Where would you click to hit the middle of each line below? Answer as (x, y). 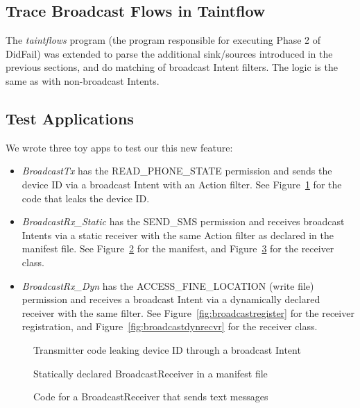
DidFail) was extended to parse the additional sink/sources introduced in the (169, 53)
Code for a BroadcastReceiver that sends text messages (151, 397)
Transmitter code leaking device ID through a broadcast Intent (167, 349)
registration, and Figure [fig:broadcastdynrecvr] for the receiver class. (170, 326)
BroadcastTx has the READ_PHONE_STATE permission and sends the (177, 171)
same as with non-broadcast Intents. (83, 80)
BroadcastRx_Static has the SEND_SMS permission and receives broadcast (183, 221)
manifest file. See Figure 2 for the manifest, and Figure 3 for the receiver (178, 248)
